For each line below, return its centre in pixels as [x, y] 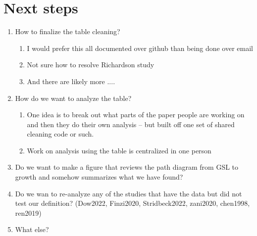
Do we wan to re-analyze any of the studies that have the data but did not [128, 193]
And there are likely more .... [71, 81]
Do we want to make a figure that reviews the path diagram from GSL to [127, 167]
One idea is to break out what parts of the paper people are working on [136, 115]
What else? [32, 229]
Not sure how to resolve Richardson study [91, 65]
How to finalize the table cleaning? [68, 31]
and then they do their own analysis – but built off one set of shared [131, 124]
